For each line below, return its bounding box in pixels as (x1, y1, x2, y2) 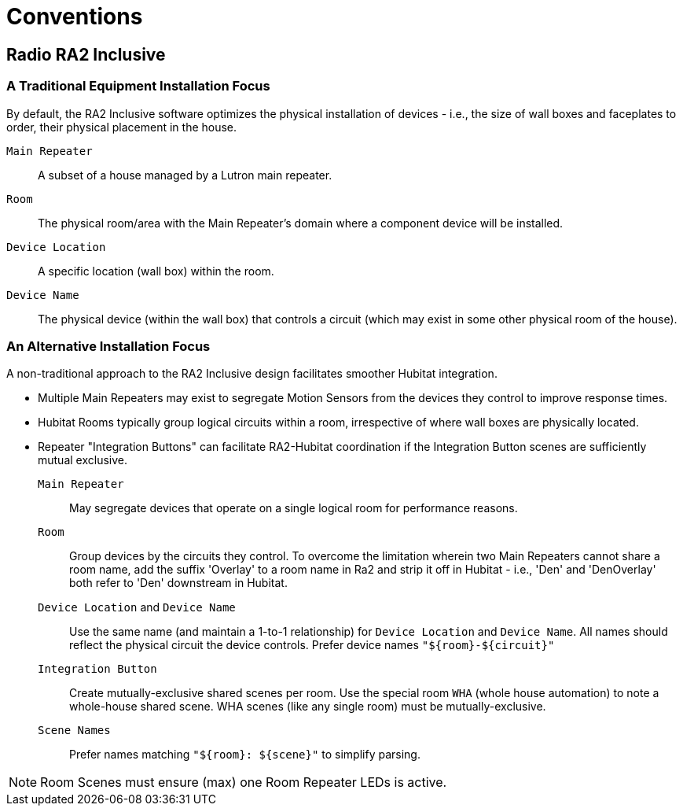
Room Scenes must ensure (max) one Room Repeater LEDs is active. (40, 774, 447, 791)
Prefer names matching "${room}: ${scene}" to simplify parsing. (69, 747, 420, 762)
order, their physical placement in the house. (6, 120, 237, 134)
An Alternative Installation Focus (6, 338, 211, 354)
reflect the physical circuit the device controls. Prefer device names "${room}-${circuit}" (69, 638, 555, 652)
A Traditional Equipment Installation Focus (6, 78, 270, 94)
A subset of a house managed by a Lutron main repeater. (38, 168, 332, 182)
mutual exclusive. (38, 453, 128, 467)
